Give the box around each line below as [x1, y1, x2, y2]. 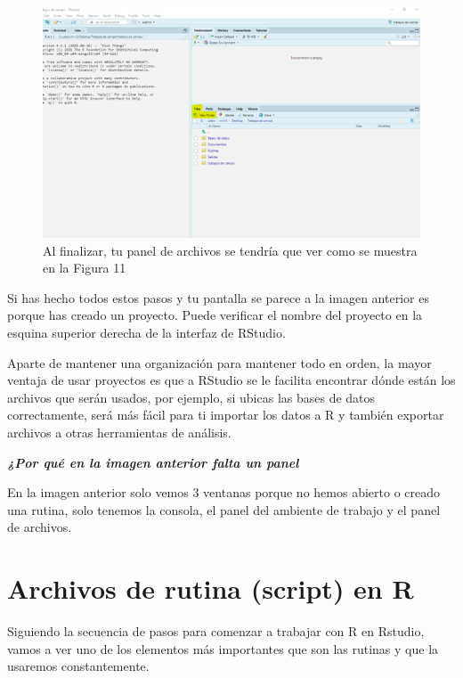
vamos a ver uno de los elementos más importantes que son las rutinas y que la [7, 639, 439, 658]
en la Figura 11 [43, 258, 126, 277]
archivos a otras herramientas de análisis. [7, 422, 231, 441]
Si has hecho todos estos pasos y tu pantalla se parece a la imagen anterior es [7, 288, 429, 306]
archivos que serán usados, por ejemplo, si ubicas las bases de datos [7, 388, 376, 406]
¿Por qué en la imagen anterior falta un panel [7, 453, 299, 471]
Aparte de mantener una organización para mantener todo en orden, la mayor [7, 353, 432, 372]
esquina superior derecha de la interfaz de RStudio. [7, 323, 286, 341]
